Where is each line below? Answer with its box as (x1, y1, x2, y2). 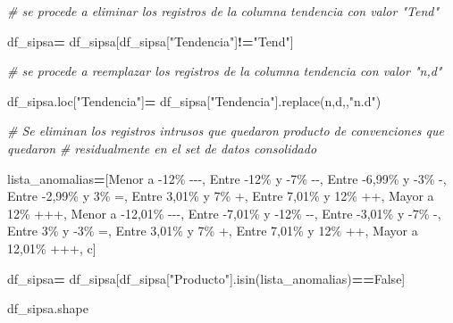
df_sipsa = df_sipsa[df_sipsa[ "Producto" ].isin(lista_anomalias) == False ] (7, 269, 406, 287)
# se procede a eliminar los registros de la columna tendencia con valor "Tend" (7, 2, 440, 20)
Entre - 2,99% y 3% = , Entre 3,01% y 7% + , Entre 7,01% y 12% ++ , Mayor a (7, 186, 434, 205)
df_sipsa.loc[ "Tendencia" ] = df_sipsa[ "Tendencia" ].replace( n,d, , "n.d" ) (7, 91, 382, 110)
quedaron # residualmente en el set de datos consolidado (7, 138, 317, 157)
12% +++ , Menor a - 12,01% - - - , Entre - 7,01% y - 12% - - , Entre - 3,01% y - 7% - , (7, 203, 441, 222)
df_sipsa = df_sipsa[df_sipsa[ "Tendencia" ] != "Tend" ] (7, 31, 294, 50)
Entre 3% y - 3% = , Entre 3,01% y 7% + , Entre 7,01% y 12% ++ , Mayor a (7, 221, 418, 240)
